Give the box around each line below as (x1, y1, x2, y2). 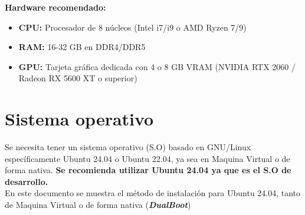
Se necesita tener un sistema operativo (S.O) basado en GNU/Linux (5, 141, 251, 153)
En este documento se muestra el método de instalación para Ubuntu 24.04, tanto (5, 187, 301, 199)
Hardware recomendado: (5, 1, 106, 13)
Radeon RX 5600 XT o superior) (18, 72, 137, 84)
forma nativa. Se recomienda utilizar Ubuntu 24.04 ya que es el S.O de (5, 164, 291, 176)
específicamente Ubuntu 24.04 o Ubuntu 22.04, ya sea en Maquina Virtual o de (5, 152, 290, 164)
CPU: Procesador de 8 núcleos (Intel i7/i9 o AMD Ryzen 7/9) (18, 21, 247, 33)
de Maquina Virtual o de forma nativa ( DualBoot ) (5, 199, 191, 211)
